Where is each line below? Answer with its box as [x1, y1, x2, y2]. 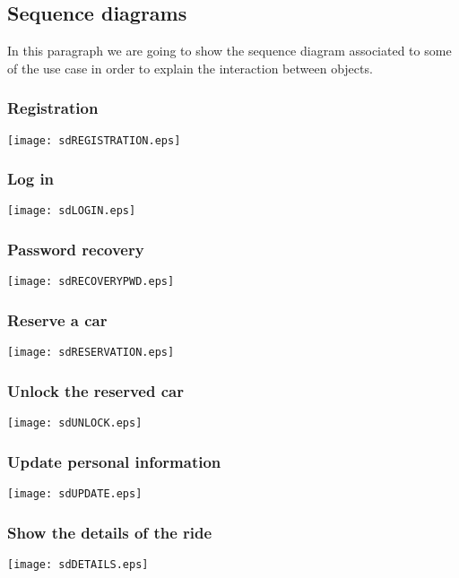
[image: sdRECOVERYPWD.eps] [7, 275, 175, 289]
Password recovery [7, 238, 144, 261]
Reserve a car [7, 308, 108, 331]
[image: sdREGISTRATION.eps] [7, 134, 181, 147]
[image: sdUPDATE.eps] [7, 487, 143, 500]
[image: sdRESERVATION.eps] [7, 346, 175, 359]
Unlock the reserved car [7, 379, 184, 401]
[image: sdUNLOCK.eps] [7, 417, 143, 430]
